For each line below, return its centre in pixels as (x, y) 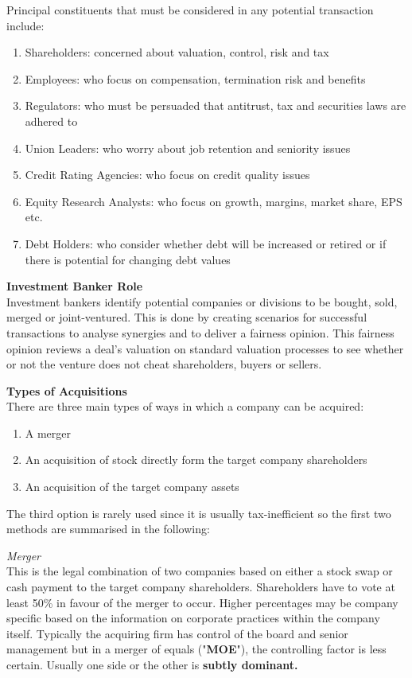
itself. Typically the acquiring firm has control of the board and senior (177, 633)
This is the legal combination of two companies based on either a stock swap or (200, 571)
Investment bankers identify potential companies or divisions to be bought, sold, (202, 301)
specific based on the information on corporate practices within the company (193, 618)
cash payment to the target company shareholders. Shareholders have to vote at (201, 587)
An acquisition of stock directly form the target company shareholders (196, 460)
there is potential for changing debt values (128, 259)
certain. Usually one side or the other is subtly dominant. (152, 664)
